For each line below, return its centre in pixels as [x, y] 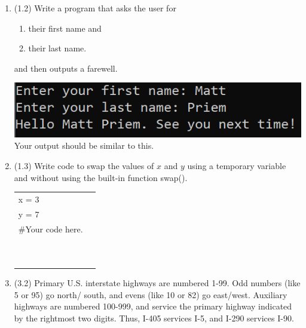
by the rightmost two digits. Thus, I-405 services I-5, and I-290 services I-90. [154, 318]
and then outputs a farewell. [66, 68]
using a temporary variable [237, 166]
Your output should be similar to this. [84, 145]
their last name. [57, 48]
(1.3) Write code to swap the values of [84, 166]
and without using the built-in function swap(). [101, 177]
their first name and [65, 28]
